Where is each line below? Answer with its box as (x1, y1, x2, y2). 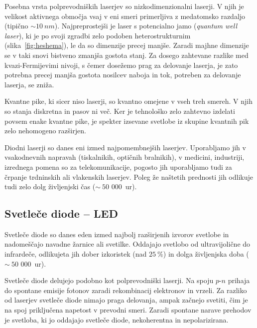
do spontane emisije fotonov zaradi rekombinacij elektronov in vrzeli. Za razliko (4, 285, 247, 295)
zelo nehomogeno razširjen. (4, 125, 86, 136)
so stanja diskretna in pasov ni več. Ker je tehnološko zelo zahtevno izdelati (4, 105, 235, 116)
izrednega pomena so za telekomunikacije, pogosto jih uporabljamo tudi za (4, 161, 232, 172)
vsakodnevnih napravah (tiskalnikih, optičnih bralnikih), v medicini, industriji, (4, 152, 245, 162)
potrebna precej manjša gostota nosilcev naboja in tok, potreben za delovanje (4, 69, 241, 80)
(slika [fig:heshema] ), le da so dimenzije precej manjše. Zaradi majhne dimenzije (4, 40, 249, 50)
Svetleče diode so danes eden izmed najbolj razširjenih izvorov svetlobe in (4, 229, 229, 239)
